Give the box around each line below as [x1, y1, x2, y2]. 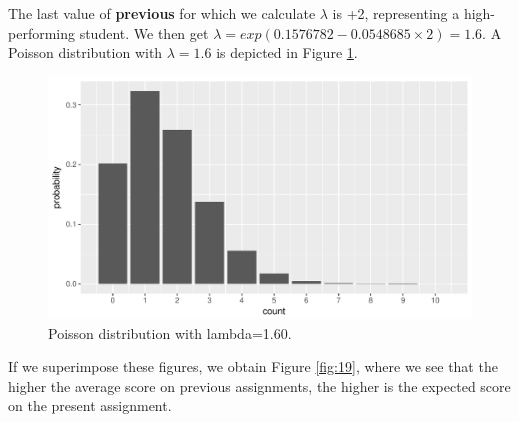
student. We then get [79, 22, 209, 43]
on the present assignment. [8, 395, 172, 416]
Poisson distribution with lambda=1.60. [48, 322, 292, 343]
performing [8, 22, 75, 43]
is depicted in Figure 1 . [216, 42, 358, 63]
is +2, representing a [332, 3, 460, 23]
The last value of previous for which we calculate [8, 3, 316, 23]
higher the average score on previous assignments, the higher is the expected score [8, 375, 511, 396]
